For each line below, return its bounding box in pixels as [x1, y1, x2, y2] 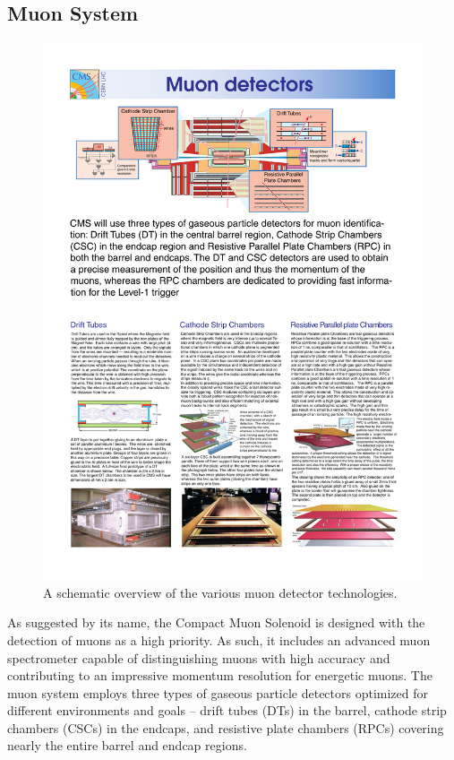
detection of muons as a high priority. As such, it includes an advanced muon [7, 630, 431, 649]
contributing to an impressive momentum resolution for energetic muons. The [7, 666, 433, 685]
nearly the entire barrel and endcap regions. [7, 736, 247, 755]
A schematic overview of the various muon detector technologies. [43, 583, 398, 601]
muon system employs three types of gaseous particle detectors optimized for [7, 683, 429, 702]
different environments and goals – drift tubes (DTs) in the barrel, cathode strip [7, 701, 447, 720]
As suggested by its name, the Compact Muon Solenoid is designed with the [7, 613, 425, 632]
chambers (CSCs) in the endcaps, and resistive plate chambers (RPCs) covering [7, 718, 444, 737]
